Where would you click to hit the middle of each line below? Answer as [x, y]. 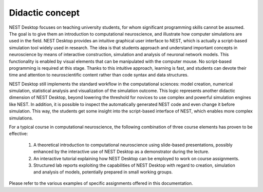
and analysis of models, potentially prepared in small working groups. [103, 172]
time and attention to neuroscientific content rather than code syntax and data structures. [99, 75]
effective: [19, 134]
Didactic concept [44, 13]
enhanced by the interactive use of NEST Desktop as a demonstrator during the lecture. [121, 152]
